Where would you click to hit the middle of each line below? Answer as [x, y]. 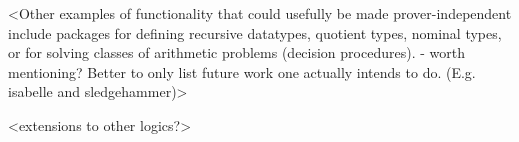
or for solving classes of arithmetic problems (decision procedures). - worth [236, 52]
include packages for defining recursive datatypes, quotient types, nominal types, [255, 32]
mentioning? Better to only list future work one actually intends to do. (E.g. [242, 71]
